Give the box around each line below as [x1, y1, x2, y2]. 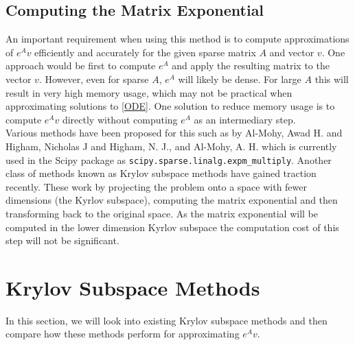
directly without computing [62, 112, 178, 126]
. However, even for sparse [38, 71, 149, 86]
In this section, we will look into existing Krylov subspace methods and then [5, 313, 328, 327]
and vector [269, 45, 314, 59]
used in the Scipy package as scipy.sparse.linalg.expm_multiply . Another [5, 152, 332, 167]
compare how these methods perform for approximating [5, 326, 240, 341]
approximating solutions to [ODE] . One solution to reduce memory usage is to [5, 99, 335, 113]
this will [314, 71, 349, 86]
